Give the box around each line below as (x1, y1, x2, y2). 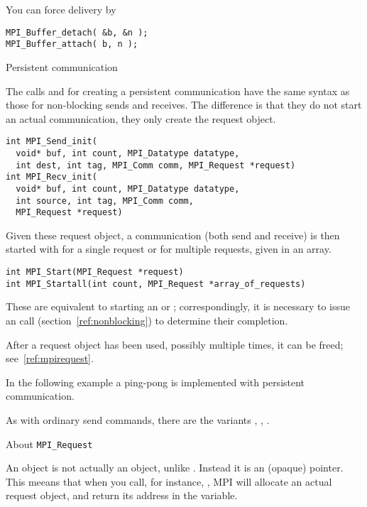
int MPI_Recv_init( (6, 172, 97, 182)
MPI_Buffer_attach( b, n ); (6, 39, 138, 50)
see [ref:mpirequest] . (6, 351, 94, 366)
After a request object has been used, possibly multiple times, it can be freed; (6, 337, 344, 351)
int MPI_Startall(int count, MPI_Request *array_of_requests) (6, 278, 306, 289)
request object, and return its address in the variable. (6, 488, 238, 503)
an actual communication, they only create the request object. (6, 111, 276, 126)
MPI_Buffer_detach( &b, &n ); (6, 27, 148, 38)
